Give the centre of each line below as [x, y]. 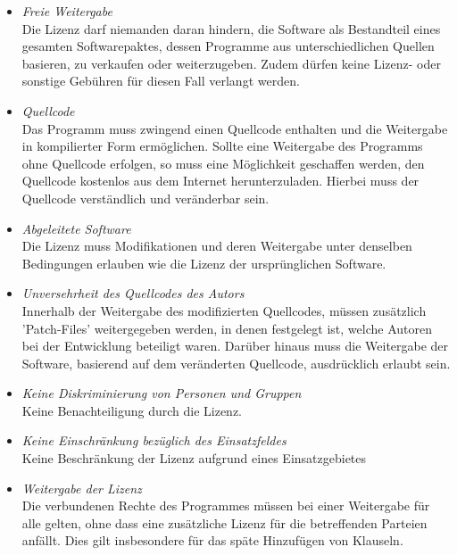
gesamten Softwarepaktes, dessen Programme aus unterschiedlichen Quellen [228, 46]
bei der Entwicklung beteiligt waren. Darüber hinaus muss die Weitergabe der [235, 346]
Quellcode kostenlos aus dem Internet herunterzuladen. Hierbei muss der [220, 181]
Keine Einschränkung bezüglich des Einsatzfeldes [154, 440]
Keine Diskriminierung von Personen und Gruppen [162, 393]
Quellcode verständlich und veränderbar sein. [145, 198]
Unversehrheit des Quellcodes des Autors [133, 293]
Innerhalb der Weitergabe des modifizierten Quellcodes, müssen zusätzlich [224, 310]
